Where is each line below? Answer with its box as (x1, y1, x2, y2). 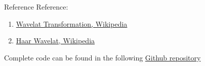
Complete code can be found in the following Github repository (4, 52, 201, 62)
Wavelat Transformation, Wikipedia (16, 18, 128, 29)
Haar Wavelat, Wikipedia (16, 35, 95, 46)
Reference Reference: (4, 2, 68, 12)
